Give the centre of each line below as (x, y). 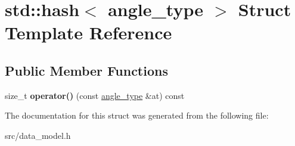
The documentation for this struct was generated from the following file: (137, 115)
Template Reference (88, 32)
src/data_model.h (38, 135)
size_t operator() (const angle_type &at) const (95, 95)
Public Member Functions (86, 70)
